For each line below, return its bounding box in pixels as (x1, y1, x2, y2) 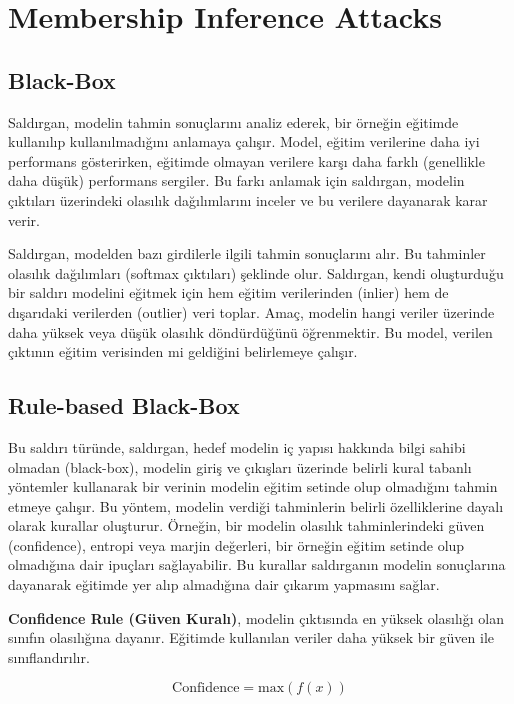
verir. (8, 209, 40, 230)
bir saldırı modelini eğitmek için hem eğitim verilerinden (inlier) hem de (8, 282, 449, 303)
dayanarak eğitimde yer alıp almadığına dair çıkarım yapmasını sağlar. (8, 574, 440, 595)
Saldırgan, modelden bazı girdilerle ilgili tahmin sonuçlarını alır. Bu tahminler (8, 243, 486, 264)
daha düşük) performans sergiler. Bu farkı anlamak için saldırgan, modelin (8, 170, 465, 191)
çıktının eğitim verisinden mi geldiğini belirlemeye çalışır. (8, 341, 358, 362)
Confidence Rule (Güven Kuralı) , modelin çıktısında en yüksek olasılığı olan (8, 607, 504, 628)
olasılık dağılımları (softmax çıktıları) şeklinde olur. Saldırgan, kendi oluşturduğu (8, 262, 504, 283)
